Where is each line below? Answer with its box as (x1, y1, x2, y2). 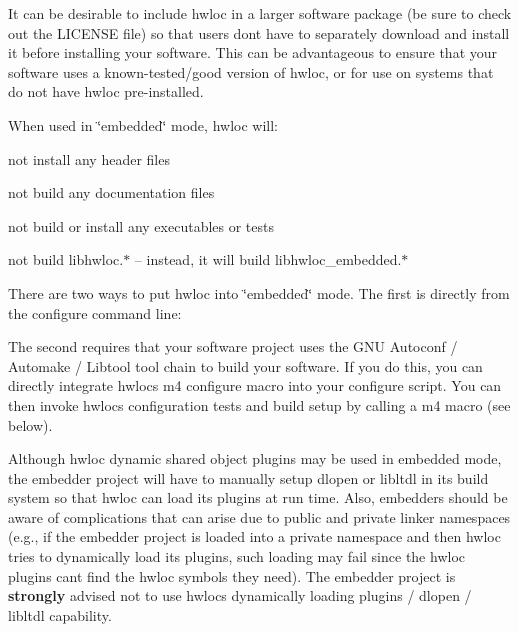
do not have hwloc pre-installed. (8, 81, 204, 102)
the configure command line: (8, 302, 182, 323)
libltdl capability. (8, 604, 112, 625)
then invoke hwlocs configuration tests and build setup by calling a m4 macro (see (8, 394, 511, 415)
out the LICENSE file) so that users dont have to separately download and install (8, 22, 510, 43)
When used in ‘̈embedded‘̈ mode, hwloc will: (8, 114, 278, 135)
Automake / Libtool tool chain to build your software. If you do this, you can (8, 355, 483, 376)
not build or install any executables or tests (8, 215, 274, 236)
